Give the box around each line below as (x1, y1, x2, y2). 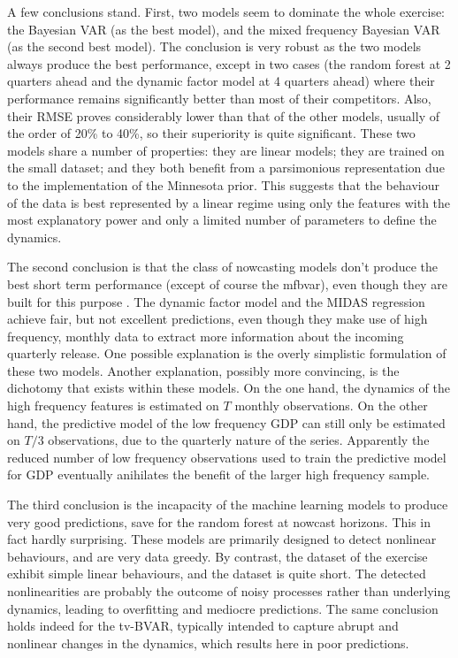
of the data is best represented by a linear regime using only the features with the (7, 193, 451, 211)
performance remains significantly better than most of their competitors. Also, (7, 88, 431, 107)
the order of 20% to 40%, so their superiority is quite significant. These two (7, 124, 416, 142)
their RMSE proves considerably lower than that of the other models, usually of (7, 106, 439, 125)
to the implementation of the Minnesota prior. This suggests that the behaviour (7, 175, 439, 194)
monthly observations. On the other (234, 396, 428, 415)
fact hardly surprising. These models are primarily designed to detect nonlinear (7, 530, 437, 548)
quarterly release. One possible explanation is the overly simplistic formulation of (7, 344, 447, 363)
